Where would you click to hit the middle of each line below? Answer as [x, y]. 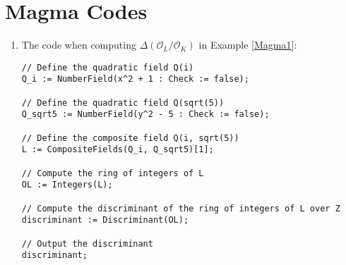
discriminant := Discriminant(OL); [105, 220]
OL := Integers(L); [67, 185]
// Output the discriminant [87, 244]
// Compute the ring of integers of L [113, 173]
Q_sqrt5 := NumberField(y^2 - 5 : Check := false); [145, 115]
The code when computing [79, 45]
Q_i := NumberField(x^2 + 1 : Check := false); [135, 79]
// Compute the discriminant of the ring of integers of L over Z [181, 208]
